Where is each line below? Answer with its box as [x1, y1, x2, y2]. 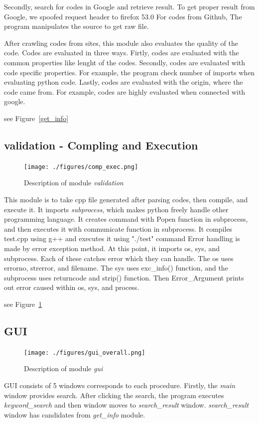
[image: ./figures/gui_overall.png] [24, 349, 145, 356]
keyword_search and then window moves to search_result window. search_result [4, 400, 249, 410]
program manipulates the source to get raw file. [4, 21, 149, 31]
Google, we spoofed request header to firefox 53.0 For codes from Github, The [4, 11, 242, 21]
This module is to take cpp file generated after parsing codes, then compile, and [4, 194, 248, 204]
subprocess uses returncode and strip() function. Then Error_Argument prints [4, 272, 244, 282]
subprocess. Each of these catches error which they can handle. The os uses [4, 253, 234, 263]
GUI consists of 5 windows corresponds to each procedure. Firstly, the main [4, 380, 236, 390]
